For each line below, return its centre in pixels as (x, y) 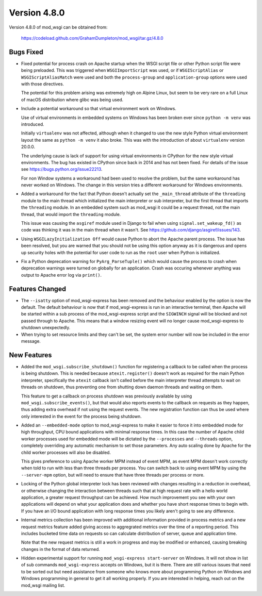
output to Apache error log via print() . (61, 275)
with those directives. (42, 84)
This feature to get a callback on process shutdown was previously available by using (106, 396)
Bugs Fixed (26, 52)
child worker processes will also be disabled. (66, 452)
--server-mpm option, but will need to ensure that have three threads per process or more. (113, 475)
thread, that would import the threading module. (71, 214)
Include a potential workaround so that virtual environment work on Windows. (99, 109)
